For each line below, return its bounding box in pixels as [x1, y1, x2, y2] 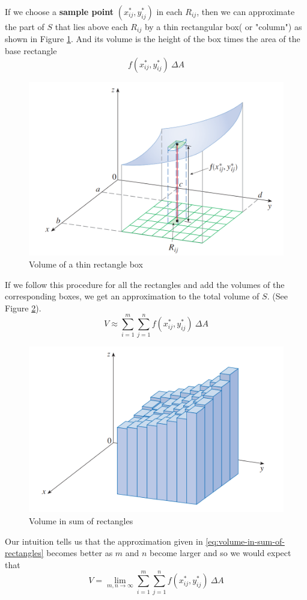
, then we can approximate [196, 5, 295, 17]
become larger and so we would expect [150, 546, 291, 559]
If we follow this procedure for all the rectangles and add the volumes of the [5, 278, 285, 290]
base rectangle [5, 44, 57, 57]
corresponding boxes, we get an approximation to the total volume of [5, 290, 260, 302]
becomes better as [46, 546, 113, 559]
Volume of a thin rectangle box [29, 257, 143, 270]
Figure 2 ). [5, 301, 41, 314]
